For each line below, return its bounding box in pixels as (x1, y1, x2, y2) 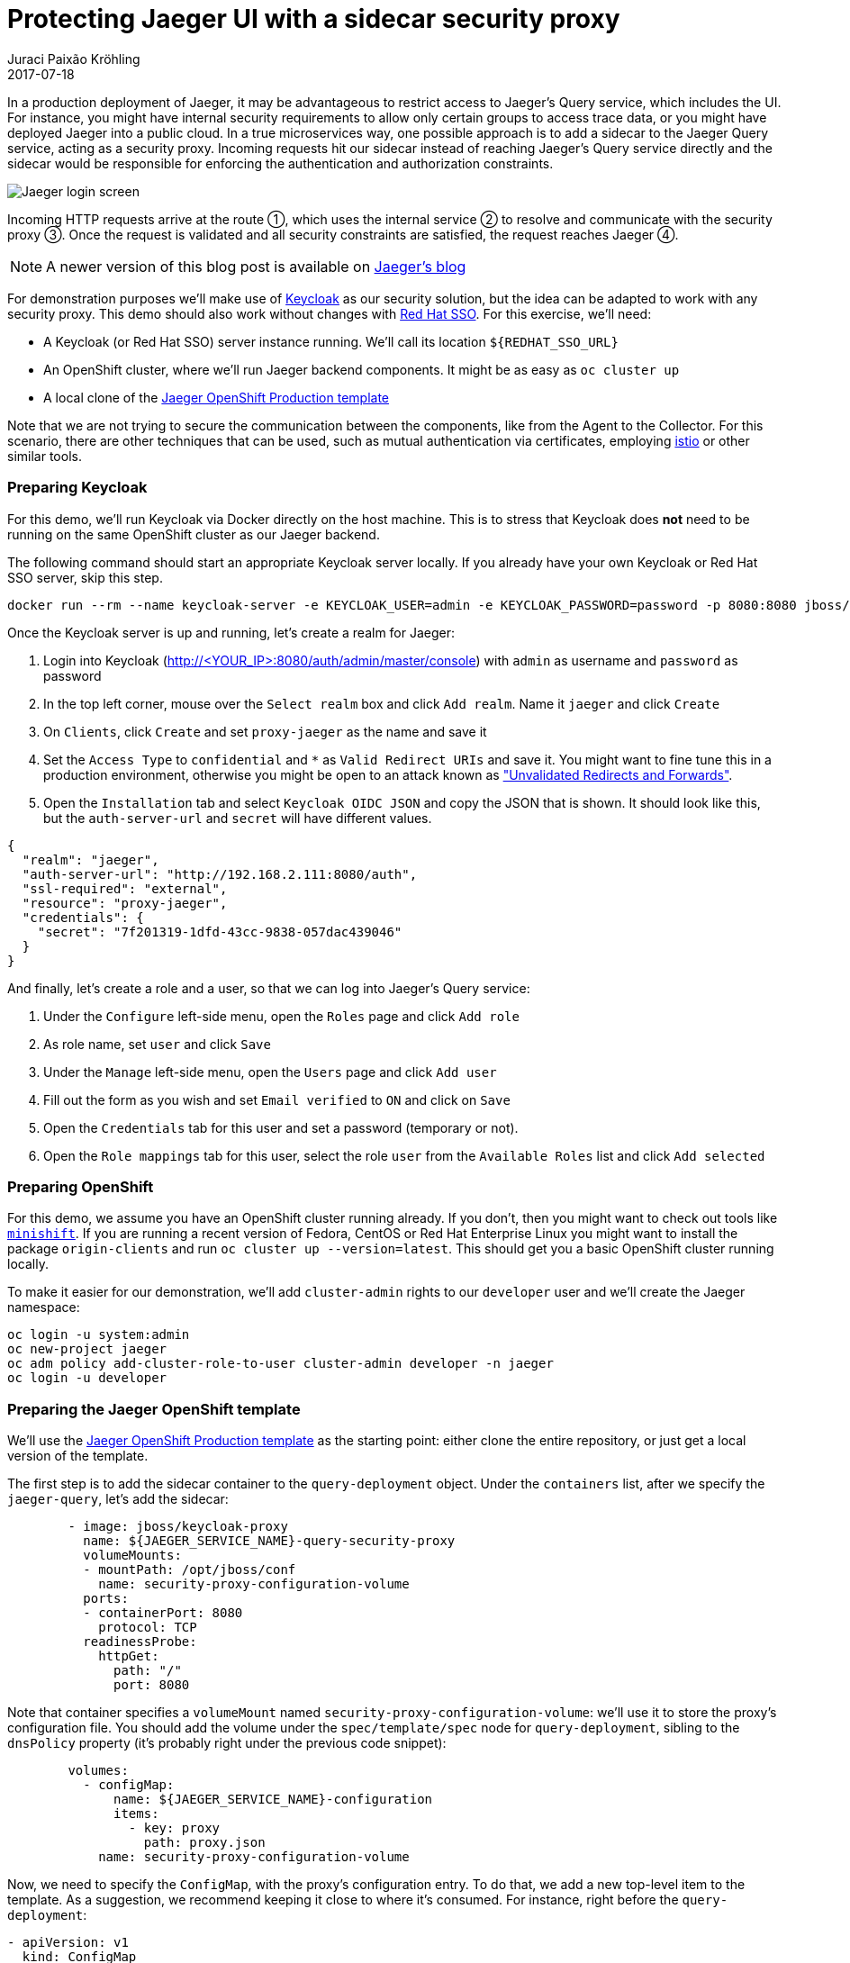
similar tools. (7, 448, 82, 464)
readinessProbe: (83, 1634, 197, 1649)
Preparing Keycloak (7, 478, 148, 497)
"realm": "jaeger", (22, 852, 159, 867)
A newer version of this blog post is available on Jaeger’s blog (46, 257, 466, 276)
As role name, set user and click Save (43, 1036, 271, 1052)
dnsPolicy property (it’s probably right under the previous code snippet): (7, 1735, 447, 1750)
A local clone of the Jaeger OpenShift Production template (43, 389, 389, 405)
